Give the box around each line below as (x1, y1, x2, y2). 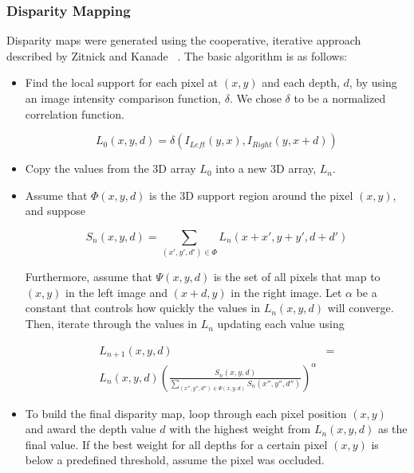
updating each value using (217, 315, 345, 332)
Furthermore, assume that (25, 268, 152, 285)
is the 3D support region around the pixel (149, 186, 353, 203)
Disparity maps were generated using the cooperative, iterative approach (6, 32, 361, 49)
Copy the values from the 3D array (25, 160, 196, 177)
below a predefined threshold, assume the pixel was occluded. (25, 451, 325, 468)
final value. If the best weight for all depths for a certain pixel (25, 436, 328, 452)
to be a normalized (294, 90, 386, 106)
